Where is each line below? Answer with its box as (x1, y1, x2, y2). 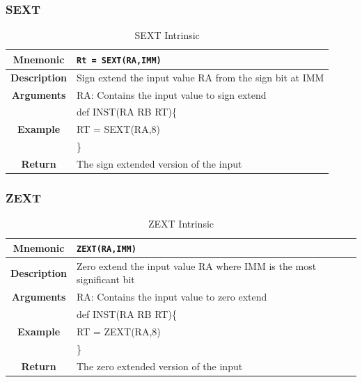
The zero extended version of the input (77, 358, 243, 373)
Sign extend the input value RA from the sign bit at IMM (77, 70, 324, 84)
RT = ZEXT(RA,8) (77, 324, 161, 338)
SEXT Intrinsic (134, 28, 200, 42)
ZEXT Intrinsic (148, 216, 214, 231)
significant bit (77, 272, 135, 287)
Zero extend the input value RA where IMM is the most (77, 258, 317, 273)
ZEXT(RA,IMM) (77, 244, 136, 254)
